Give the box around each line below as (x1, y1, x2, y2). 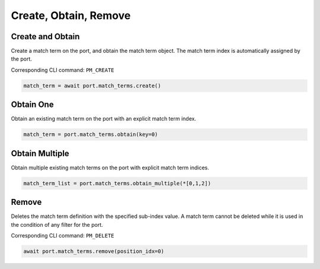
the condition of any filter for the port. (11, 221, 103, 228)
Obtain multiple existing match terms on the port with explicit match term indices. (11, 164, 210, 171)
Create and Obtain (11, 31, 80, 42)
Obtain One (11, 100, 54, 110)
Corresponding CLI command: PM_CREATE (11, 66, 114, 74)
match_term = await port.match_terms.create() (23, 82, 161, 89)
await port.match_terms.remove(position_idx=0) (23, 248, 164, 255)
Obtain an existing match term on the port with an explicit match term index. (11, 115, 197, 122)
